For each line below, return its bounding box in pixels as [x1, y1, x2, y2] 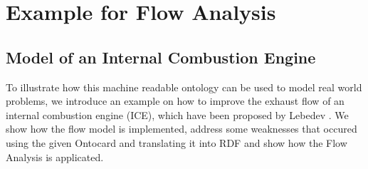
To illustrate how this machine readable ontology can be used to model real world [6, 79, 362, 94]
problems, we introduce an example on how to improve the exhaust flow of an [6, 93, 345, 108]
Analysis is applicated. [6, 149, 104, 164]
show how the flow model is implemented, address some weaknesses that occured [6, 121, 357, 136]
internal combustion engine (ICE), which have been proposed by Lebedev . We [6, 107, 349, 122]
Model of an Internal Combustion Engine [6, 46, 316, 68]
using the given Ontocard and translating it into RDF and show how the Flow [6, 135, 347, 150]
